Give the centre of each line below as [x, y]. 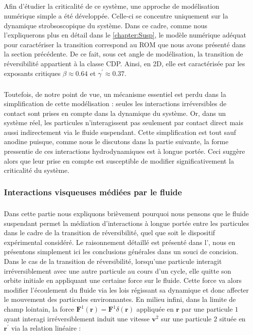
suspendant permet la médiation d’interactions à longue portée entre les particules [126, 223]
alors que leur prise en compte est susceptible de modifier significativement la [119, 160]
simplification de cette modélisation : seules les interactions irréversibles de [115, 103]
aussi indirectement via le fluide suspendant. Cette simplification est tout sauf [120, 132]
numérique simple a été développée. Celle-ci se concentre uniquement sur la [116, 15]
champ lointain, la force [39, 309]
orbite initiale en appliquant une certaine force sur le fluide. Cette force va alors [123, 280]
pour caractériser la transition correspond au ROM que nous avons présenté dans [125, 44]
